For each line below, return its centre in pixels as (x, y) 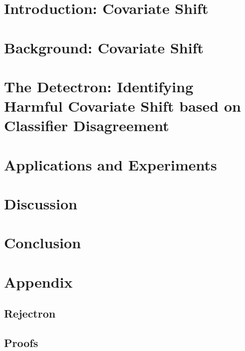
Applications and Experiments (111, 164)
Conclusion (43, 243)
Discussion (41, 204)
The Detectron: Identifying (99, 86)
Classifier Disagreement (87, 125)
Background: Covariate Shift (104, 47)
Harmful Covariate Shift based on (122, 106)
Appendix (38, 281)
